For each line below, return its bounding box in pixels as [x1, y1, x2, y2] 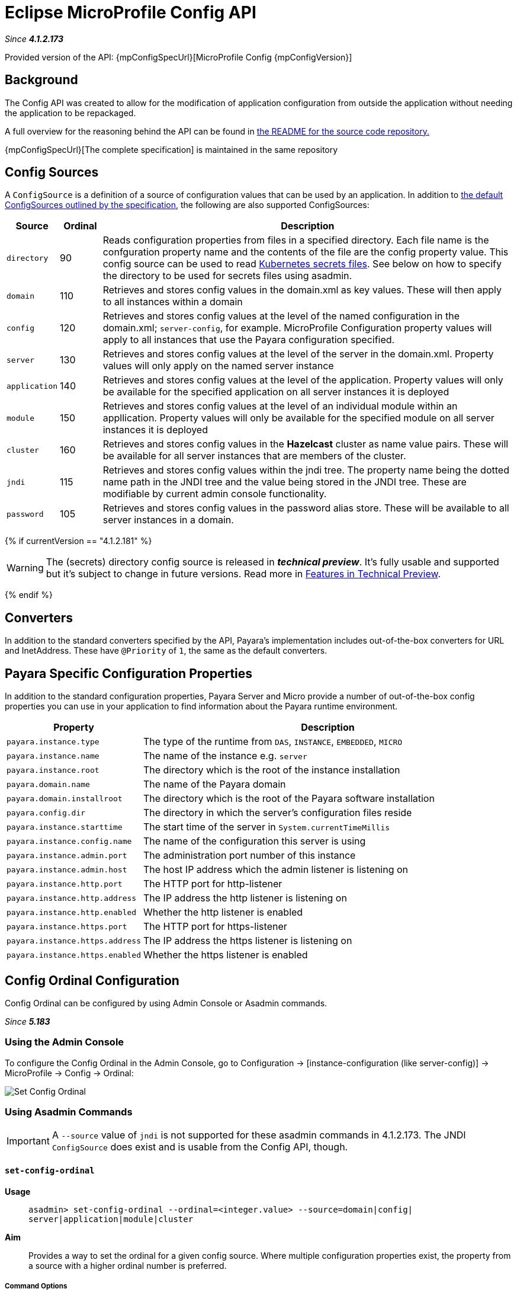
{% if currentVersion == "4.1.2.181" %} [5, 536, 152, 546]
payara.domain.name [7, 779, 90, 789]
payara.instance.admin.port [7, 850, 127, 860]
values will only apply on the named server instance [102, 360, 334, 372]
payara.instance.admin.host [7, 865, 127, 874]
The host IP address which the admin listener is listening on [143, 864, 409, 876]
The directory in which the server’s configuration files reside [143, 807, 412, 819]
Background [5, 72, 78, 88]
